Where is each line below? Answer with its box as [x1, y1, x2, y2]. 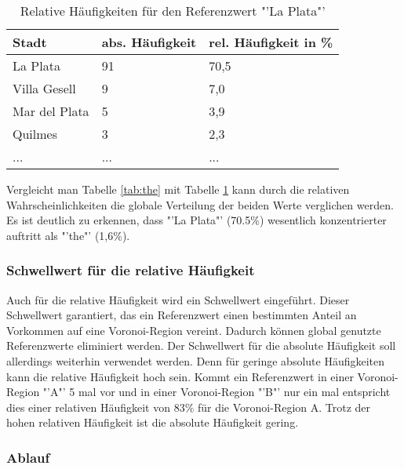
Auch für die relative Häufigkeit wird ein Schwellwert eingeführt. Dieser [6, 291, 350, 307]
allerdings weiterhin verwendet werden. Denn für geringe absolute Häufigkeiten [6, 352, 385, 369]
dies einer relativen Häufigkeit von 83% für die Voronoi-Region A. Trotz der [6, 398, 371, 415]
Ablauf [6, 447, 50, 467]
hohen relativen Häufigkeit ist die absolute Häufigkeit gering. [6, 414, 299, 431]
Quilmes [13, 125, 57, 143]
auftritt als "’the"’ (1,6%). [6, 227, 130, 243]
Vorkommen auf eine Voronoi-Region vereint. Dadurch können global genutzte [6, 322, 381, 338]
